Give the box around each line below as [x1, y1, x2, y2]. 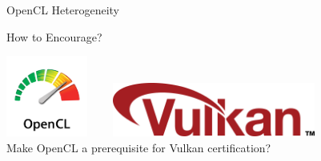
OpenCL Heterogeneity [6, 2, 120, 18]
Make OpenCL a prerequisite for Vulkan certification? [6, 139, 271, 155]
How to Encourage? [6, 28, 102, 45]
